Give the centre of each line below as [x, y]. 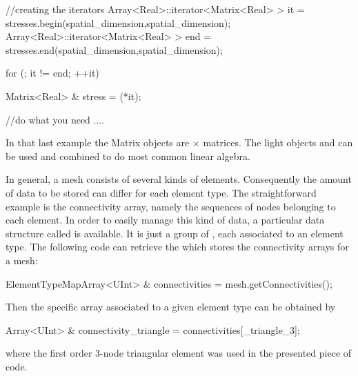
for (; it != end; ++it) [52, 73]
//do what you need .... [55, 119]
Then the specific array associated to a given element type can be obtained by [171, 307]
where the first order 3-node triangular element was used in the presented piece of [179, 353]
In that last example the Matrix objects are [98, 142]
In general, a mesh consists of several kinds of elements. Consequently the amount [179, 179]
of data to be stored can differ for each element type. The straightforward [161, 192]
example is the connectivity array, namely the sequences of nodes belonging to [171, 206]
